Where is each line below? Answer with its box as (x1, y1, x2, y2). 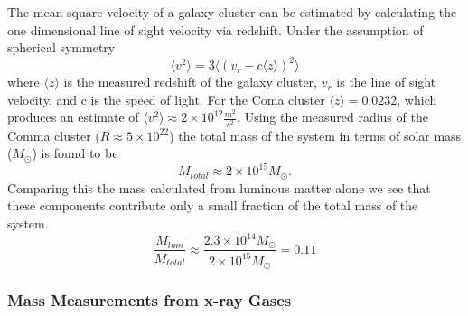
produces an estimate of (7, 107, 139, 126)
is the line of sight (336, 72, 436, 91)
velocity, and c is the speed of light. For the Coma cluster (7, 89, 325, 108)
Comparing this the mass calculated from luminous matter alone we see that (7, 178, 431, 197)
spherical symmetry (7, 38, 116, 57)
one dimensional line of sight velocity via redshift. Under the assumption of (7, 20, 424, 39)
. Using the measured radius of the (237, 107, 428, 126)
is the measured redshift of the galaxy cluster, (63, 72, 317, 91)
